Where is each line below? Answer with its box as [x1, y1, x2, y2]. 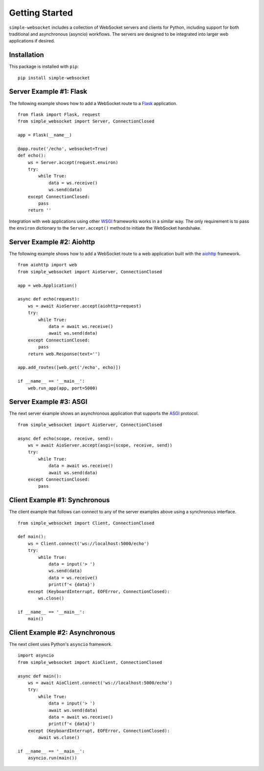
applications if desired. [9, 38, 55, 44]
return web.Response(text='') [27, 351, 100, 357]
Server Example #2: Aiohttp [9, 237, 95, 246]
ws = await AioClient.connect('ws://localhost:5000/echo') [27, 680, 173, 685]
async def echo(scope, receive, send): [18, 435, 113, 441]
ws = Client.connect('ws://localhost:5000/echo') [27, 540, 149, 546]
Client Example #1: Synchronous [9, 496, 110, 504]
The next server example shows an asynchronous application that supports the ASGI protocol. [9, 410, 199, 416]
